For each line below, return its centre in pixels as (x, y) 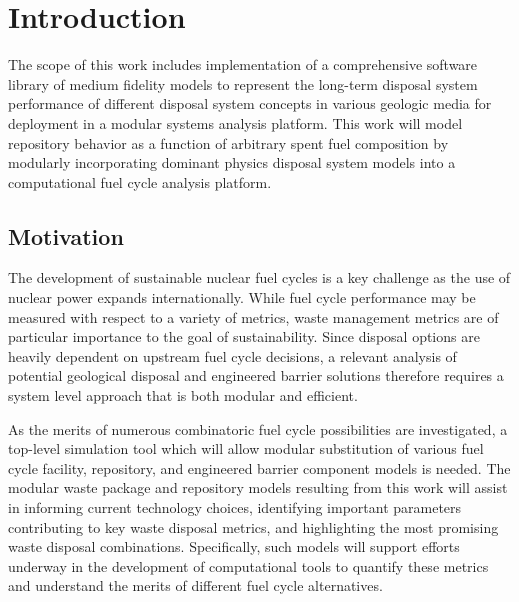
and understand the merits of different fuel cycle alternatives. (195, 585)
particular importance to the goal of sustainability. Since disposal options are (244, 336)
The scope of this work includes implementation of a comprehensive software (243, 64)
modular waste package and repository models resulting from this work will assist (258, 487)
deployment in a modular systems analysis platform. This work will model (235, 122)
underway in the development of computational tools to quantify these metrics (248, 565)
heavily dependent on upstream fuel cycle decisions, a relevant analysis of (232, 355)
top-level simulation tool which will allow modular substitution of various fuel (246, 448)
